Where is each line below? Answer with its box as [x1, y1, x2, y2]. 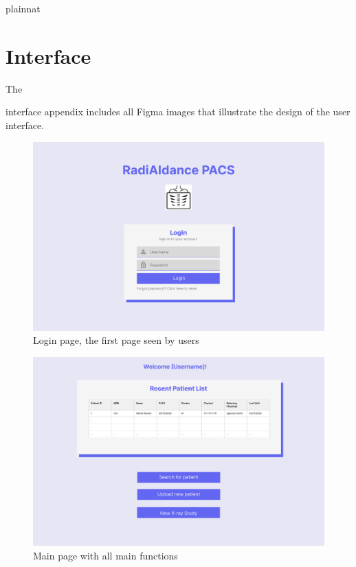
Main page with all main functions [33, 548, 178, 562]
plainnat [5, 1, 41, 15]
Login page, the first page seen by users [33, 333, 199, 347]
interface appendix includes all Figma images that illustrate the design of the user [5, 104, 351, 119]
